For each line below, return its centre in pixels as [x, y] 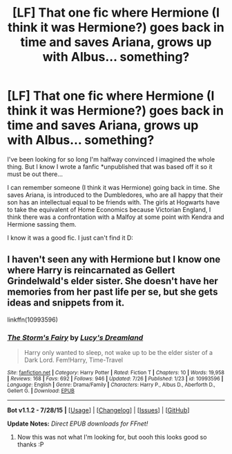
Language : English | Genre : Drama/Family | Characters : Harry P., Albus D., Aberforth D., [111, 385]
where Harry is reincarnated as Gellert [91, 271]
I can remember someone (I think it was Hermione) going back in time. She [114, 187]
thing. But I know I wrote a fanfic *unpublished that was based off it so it [110, 166]
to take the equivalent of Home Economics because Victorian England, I [109, 209]
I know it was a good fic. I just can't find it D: [70, 238]
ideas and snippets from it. [66, 303]
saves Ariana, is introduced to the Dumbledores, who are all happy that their [115, 195]
